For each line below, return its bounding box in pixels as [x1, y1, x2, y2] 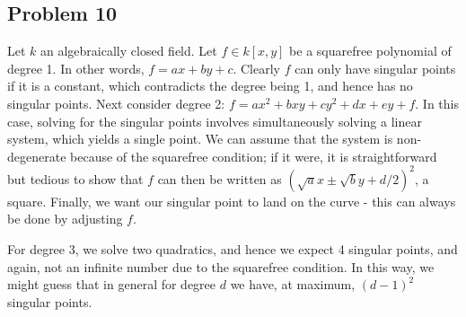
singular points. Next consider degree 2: [7, 93, 225, 112]
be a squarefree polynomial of [289, 41, 452, 60]
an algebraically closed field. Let [40, 41, 217, 60]
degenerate [7, 146, 66, 165]
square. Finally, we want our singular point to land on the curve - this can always [7, 191, 456, 210]
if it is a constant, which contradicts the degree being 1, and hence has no [7, 76, 413, 95]
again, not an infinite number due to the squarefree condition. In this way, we [7, 257, 435, 276]
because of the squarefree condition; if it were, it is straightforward [70, 146, 437, 165]
